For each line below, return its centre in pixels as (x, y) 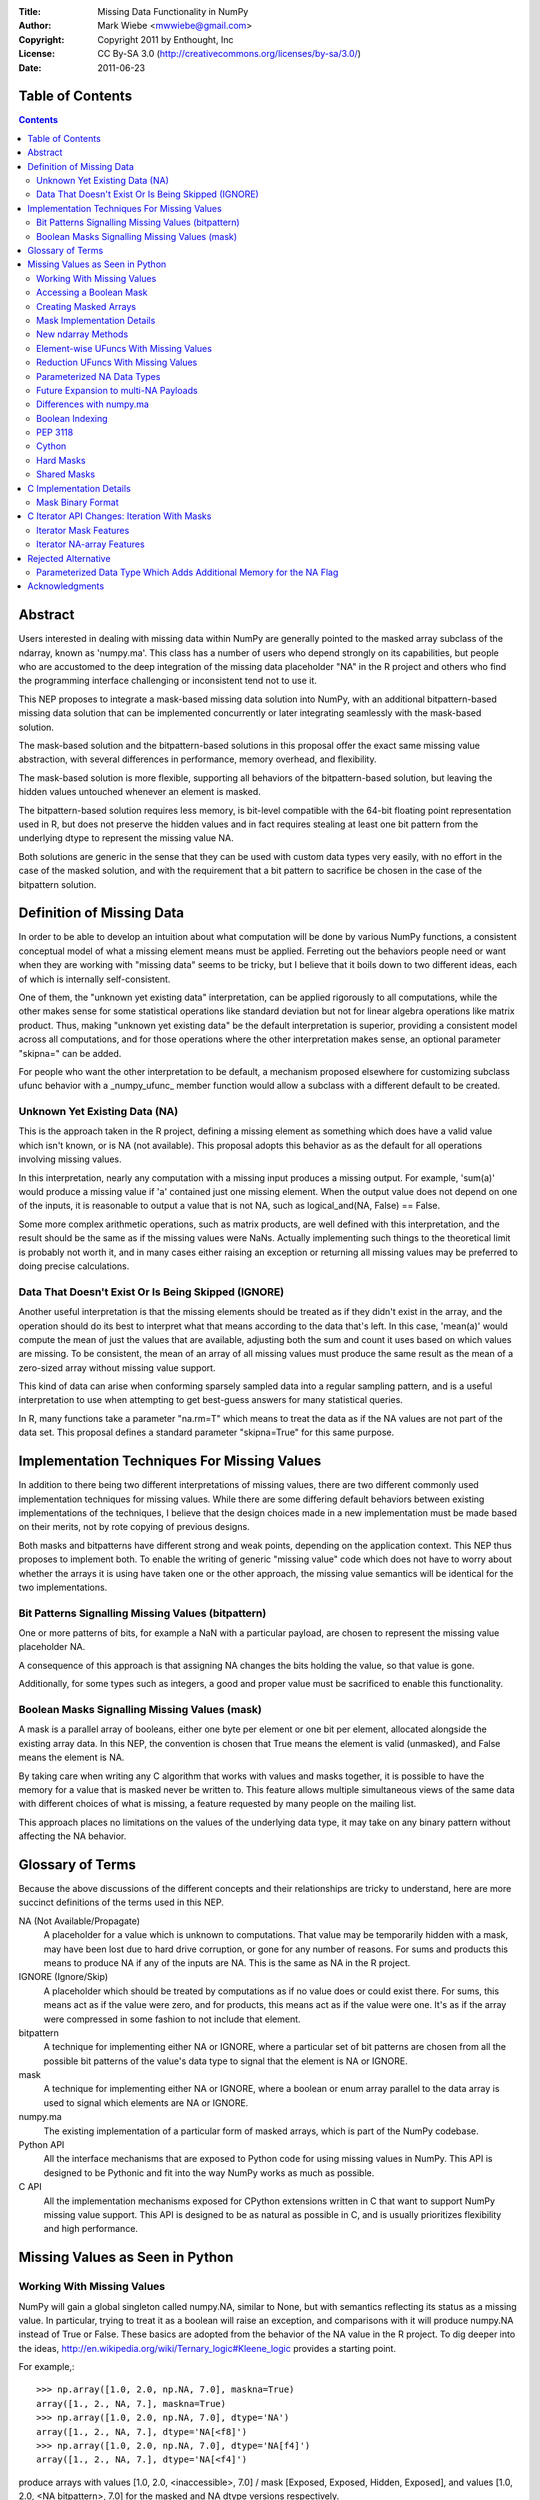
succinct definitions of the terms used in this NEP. (121, 1902)
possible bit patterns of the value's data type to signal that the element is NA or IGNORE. (226, 2061)
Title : (30, 11)
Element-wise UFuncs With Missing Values (124, 348)
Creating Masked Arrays (86, 306)
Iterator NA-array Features (90, 544)
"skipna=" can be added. (70, 1053)
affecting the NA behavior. (72, 1836)
